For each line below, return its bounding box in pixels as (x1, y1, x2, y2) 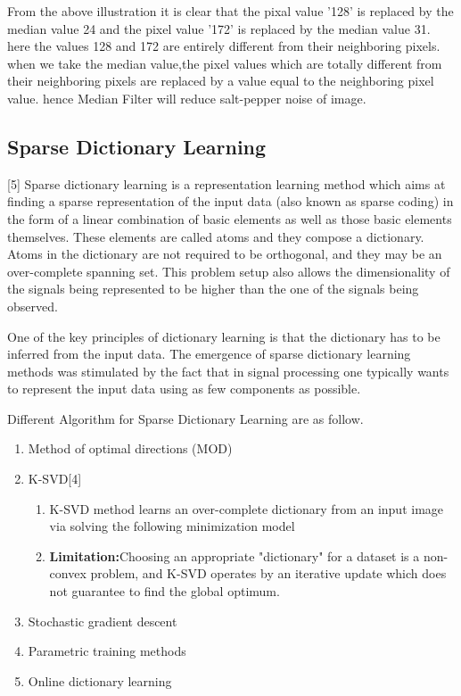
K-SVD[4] (28, 469, 82, 488)
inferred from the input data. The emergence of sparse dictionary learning (7, 344, 411, 363)
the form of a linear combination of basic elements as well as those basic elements (7, 209, 452, 228)
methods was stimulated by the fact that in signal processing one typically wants (7, 361, 449, 380)
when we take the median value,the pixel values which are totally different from (7, 54, 442, 72)
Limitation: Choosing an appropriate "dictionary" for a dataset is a (49, 546, 420, 565)
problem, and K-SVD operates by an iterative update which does (90, 564, 447, 583)
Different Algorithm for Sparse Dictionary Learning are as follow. (7, 409, 364, 427)
